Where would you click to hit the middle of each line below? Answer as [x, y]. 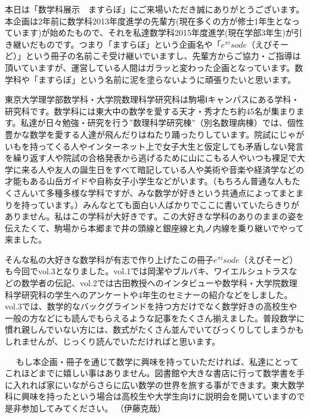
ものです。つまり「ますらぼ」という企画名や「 [129, 44]
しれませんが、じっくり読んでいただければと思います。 [113, 341]
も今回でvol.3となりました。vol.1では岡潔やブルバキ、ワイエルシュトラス [147, 271]
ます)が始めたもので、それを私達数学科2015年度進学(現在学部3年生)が [157, 32]
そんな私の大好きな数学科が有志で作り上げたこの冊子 [109, 259]
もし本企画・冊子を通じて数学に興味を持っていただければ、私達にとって [157, 361]
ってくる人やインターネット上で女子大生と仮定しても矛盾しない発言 [171, 146]
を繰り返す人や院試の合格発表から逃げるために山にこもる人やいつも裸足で [151, 158]
